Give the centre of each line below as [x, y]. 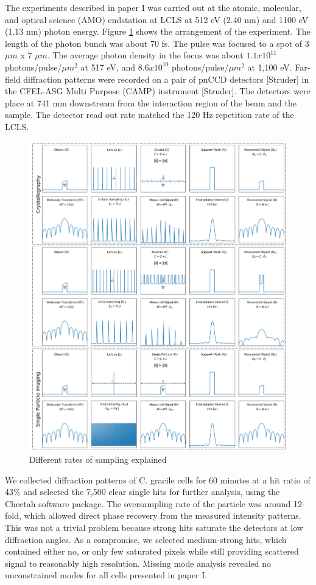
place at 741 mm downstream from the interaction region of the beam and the [151, 102]
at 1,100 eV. [270, 67]
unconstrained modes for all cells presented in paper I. [106, 575]
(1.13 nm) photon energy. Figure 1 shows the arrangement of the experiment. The [158, 31]
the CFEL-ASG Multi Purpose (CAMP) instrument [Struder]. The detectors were [158, 91]
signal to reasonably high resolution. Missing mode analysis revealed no [138, 563]
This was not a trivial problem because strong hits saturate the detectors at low [154, 528]
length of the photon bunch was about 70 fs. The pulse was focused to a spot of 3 [157, 43]
